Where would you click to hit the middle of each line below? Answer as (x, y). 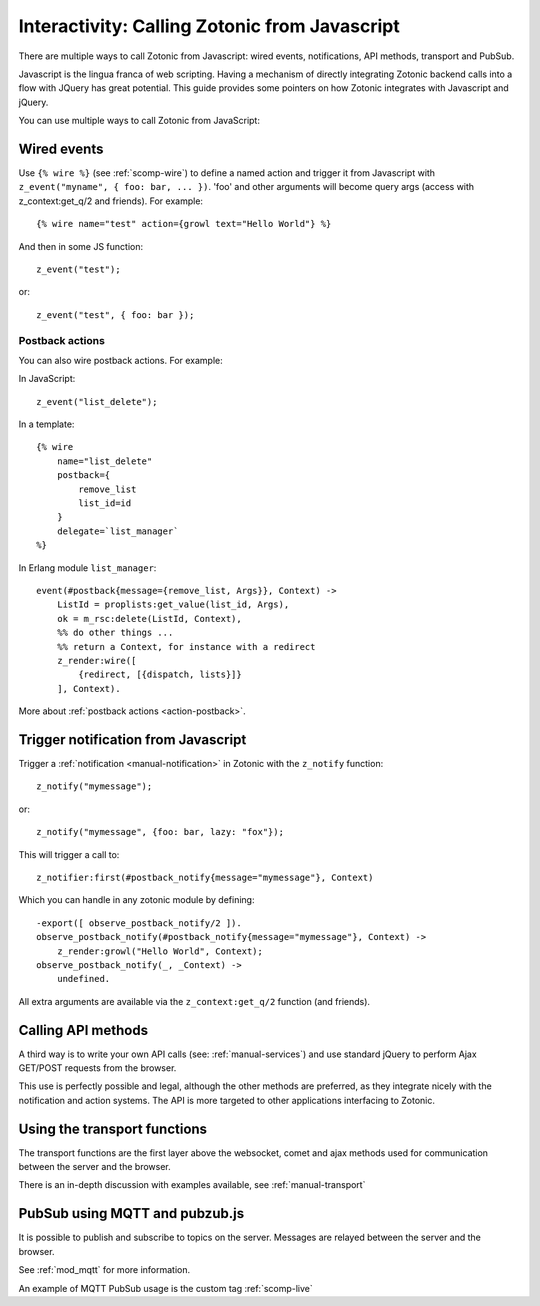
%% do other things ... (115, 633)
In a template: (46, 424)
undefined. (83, 979)
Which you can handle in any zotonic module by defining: (136, 900)
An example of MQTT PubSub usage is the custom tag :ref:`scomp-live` (166, 1288)
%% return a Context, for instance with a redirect (186, 646)
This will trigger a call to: (69, 854)
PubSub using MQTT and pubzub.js (131, 1213)
